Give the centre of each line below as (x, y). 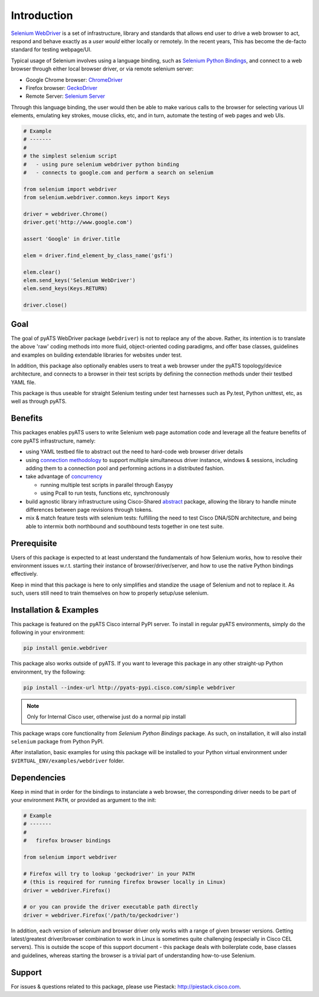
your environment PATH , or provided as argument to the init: (84, 800)
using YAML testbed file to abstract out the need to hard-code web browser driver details (134, 452)
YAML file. (23, 382)
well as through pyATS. (39, 401)
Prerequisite (34, 543)
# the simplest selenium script (70, 156)
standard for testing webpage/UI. (51, 50)
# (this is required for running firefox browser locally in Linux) (125, 882)
